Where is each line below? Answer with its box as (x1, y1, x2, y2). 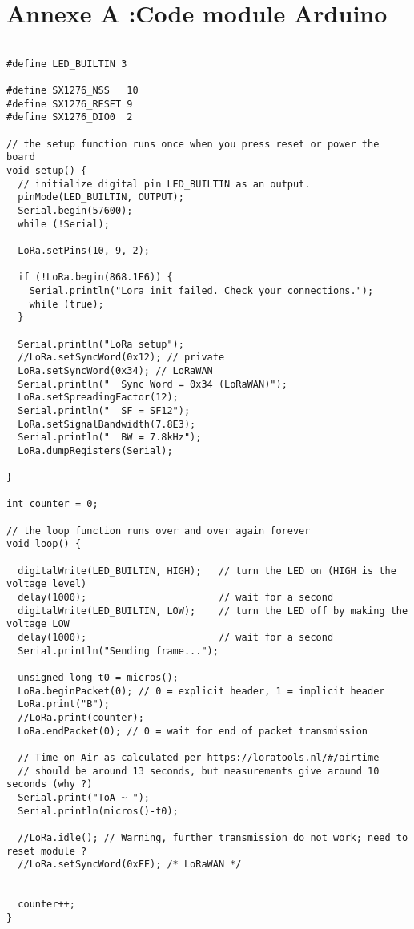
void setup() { (6, 165, 87, 177)
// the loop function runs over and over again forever (6, 525, 311, 537)
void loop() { (6, 538, 82, 550)
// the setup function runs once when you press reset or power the (6, 138, 380, 150)
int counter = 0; (6, 498, 98, 510)
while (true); (29, 298, 104, 310)
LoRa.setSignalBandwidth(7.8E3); (18, 418, 196, 430)
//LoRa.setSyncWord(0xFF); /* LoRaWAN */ (18, 859, 242, 871)
